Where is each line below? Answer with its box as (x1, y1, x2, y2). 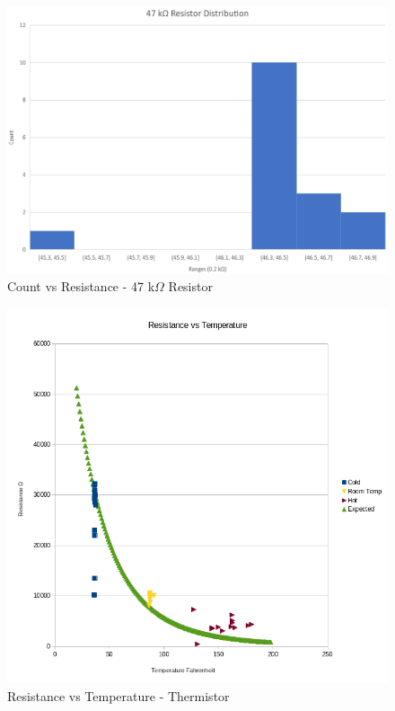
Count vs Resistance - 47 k (7, 277, 155, 296)
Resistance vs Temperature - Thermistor (7, 686, 230, 705)
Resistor (168, 277, 213, 296)
